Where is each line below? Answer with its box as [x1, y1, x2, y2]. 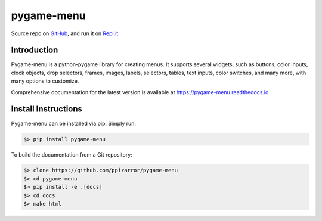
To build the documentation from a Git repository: [11, 151, 132, 158]
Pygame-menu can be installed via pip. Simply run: [11, 120, 137, 127]
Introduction [11, 45, 58, 55]
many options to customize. [11, 77, 79, 85]
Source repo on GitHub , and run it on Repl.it [11, 30, 119, 37]
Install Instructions [11, 104, 83, 114]
